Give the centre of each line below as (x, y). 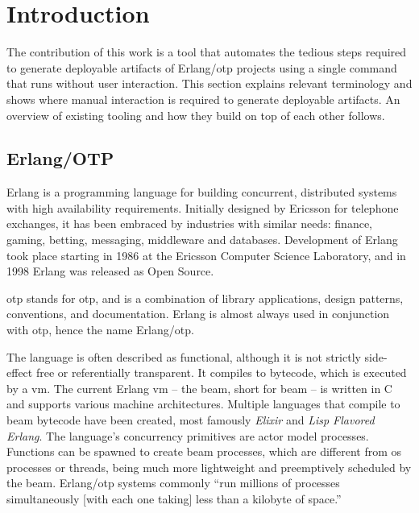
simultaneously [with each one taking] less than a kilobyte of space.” (174, 498)
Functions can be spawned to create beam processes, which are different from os (204, 451)
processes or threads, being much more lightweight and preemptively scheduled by (209, 467)
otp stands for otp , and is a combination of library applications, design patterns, (205, 298)
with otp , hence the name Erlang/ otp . (100, 330)
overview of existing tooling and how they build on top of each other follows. (196, 115)
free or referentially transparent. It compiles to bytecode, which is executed (221, 372)
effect (20, 372)
